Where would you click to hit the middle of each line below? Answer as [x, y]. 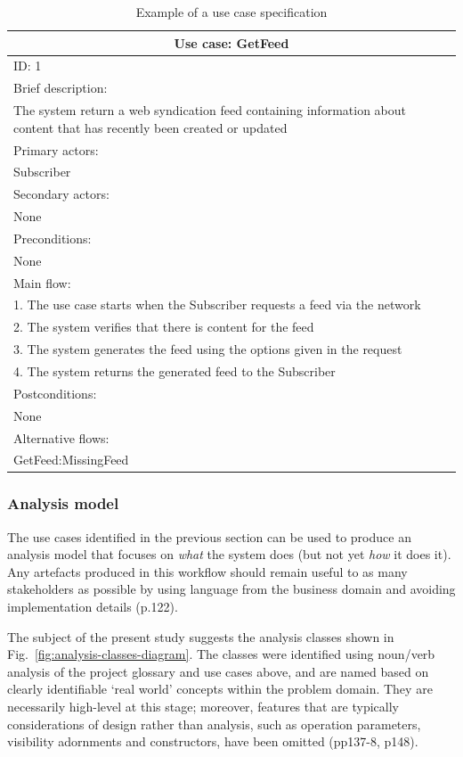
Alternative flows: [61, 437]
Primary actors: [56, 149]
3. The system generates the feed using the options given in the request [208, 349]
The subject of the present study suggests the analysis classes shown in [201, 636]
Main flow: [42, 282]
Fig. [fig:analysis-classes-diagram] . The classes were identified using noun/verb [221, 654]
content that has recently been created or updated [150, 127]
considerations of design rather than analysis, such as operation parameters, [214, 724]
